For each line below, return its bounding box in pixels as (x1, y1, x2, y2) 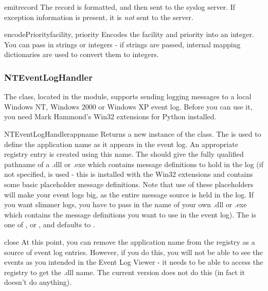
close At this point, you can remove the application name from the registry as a (4, 236, 255, 247)
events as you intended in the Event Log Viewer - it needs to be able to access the (4, 257, 263, 267)
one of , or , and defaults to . (4, 219, 95, 230)
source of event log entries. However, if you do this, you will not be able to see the (4, 246, 263, 257)
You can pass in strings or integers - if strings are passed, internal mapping (4, 39, 241, 49)
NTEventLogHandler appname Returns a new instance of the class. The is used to (4, 128, 261, 139)
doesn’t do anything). (4, 277, 72, 287)
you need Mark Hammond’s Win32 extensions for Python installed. (4, 111, 217, 122)
